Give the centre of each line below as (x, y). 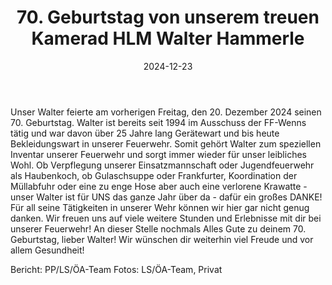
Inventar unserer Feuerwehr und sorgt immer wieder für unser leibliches (158, 154)
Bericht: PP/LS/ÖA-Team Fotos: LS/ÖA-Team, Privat (116, 269)
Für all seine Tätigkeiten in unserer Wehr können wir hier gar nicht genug (160, 207)
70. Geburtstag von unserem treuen (168, 17)
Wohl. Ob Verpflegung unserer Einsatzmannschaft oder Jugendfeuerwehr (162, 165)
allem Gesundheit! (47, 250)
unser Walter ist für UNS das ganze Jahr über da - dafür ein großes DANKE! (166, 197)
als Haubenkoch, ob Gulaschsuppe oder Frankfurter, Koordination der (154, 175)
